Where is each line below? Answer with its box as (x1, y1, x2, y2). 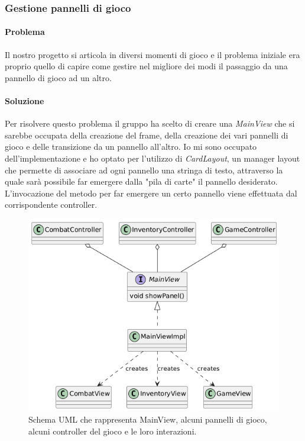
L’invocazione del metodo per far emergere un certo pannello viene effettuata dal (5, 186, 297, 199)
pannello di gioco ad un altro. (5, 71, 112, 83)
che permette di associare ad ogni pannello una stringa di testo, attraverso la (5, 163, 283, 176)
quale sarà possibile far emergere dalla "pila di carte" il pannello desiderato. (5, 175, 278, 188)
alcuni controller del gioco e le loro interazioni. (28, 424, 197, 437)
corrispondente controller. (5, 198, 98, 211)
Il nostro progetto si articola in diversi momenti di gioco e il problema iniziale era (5, 48, 300, 60)
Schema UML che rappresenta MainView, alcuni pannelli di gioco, (28, 413, 267, 425)
